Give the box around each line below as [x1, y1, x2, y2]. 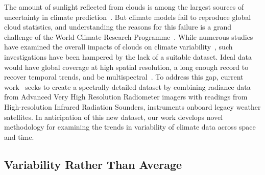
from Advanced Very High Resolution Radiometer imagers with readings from [4, 91, 248, 102]
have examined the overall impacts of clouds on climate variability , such [4, 41, 233, 52]
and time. [4, 131, 34, 142]
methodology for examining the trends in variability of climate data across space [4, 121, 256, 132]
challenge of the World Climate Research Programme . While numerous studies [4, 31, 253, 42]
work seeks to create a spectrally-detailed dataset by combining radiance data [4, 81, 251, 92]
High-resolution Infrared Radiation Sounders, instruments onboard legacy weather [4, 101, 261, 112]
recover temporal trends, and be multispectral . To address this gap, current [4, 71, 244, 82]
